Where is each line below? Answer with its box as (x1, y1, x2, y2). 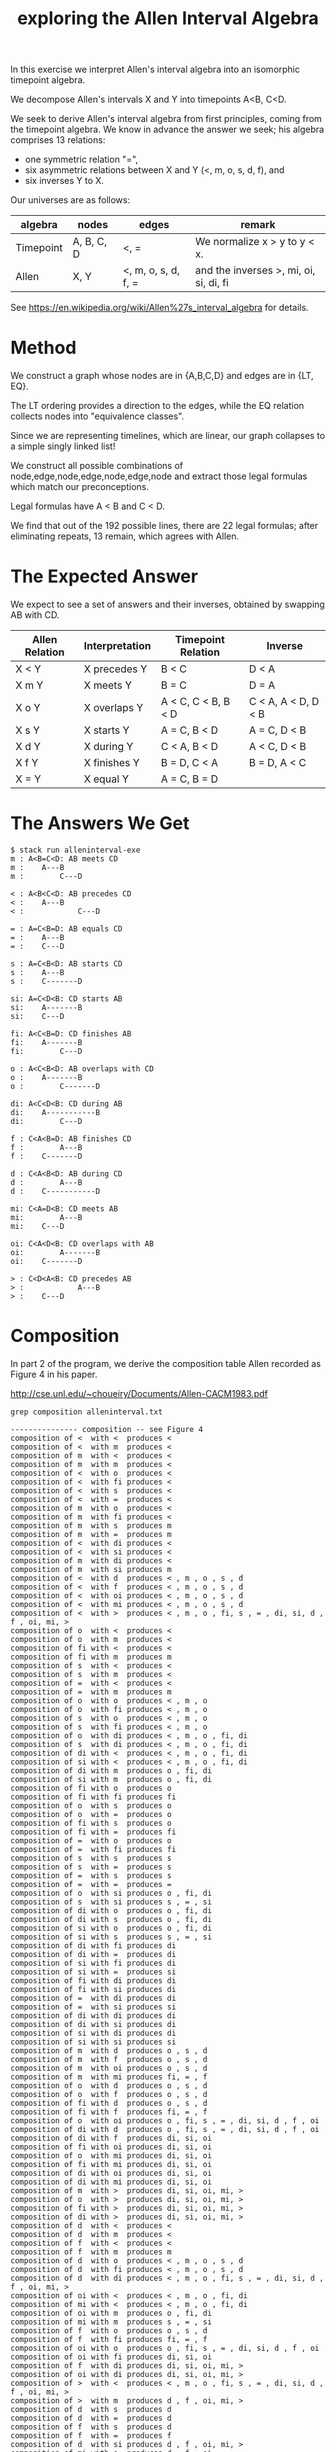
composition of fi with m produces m (10, 1652, 172, 1662)
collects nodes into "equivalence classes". (10, 410, 185, 422)
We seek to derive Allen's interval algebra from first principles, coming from (10, 113, 323, 125)
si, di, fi (194, 276, 229, 290)
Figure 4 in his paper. (10, 1368, 98, 1380)
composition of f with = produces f (10, 2430, 172, 2441)
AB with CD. (10, 609, 60, 621)
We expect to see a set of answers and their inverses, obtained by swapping (10, 598, 325, 611)
